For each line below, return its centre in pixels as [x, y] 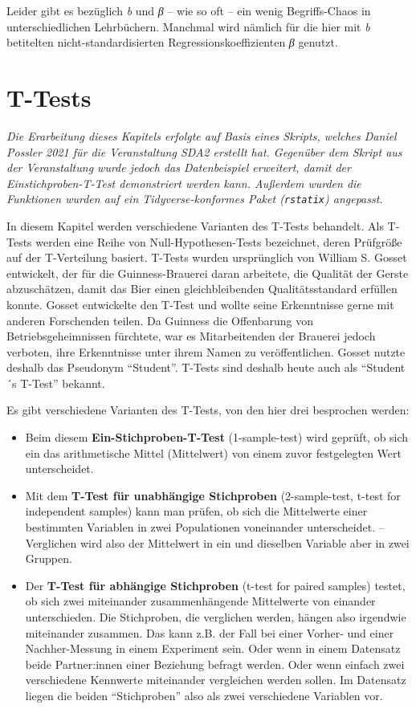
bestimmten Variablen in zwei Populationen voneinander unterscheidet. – [205, 527]
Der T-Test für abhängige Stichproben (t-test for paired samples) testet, [215, 585]
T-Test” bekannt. [63, 383]
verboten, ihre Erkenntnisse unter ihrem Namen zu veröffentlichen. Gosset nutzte [206, 351]
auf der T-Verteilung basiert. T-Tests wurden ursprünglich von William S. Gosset [207, 257]
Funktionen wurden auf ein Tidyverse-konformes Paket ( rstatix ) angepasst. [195, 199]
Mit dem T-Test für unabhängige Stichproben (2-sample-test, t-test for [213, 495]
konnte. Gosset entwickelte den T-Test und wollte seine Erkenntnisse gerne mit [200, 304]
